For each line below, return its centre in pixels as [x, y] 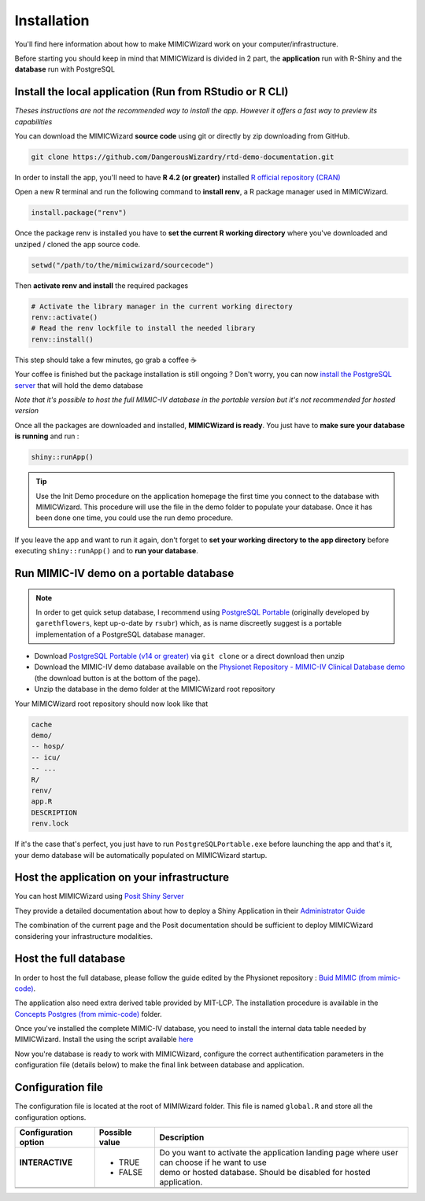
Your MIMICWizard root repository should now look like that [111, 704]
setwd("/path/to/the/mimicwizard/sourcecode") [122, 265]
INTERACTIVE [46, 1162]
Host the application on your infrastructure [122, 878]
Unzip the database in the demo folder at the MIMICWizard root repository [155, 689]
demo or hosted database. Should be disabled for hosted [265, 1172]
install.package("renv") [79, 213]
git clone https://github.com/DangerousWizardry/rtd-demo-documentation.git [183, 157]
